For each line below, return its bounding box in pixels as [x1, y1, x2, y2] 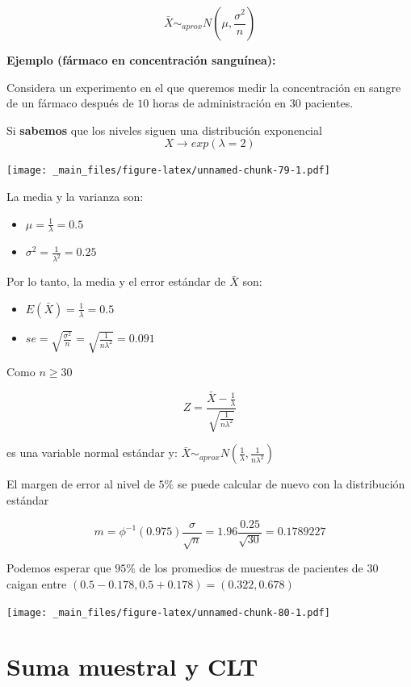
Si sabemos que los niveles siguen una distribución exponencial [6, 121, 322, 138]
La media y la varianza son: [6, 188, 144, 205]
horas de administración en [153, 94, 287, 111]
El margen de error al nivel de [6, 475, 155, 492]
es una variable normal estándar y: [6, 444, 178, 461]
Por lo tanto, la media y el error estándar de [6, 273, 226, 290]
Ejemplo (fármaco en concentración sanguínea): [6, 52, 276, 68]
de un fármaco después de [6, 94, 134, 111]
